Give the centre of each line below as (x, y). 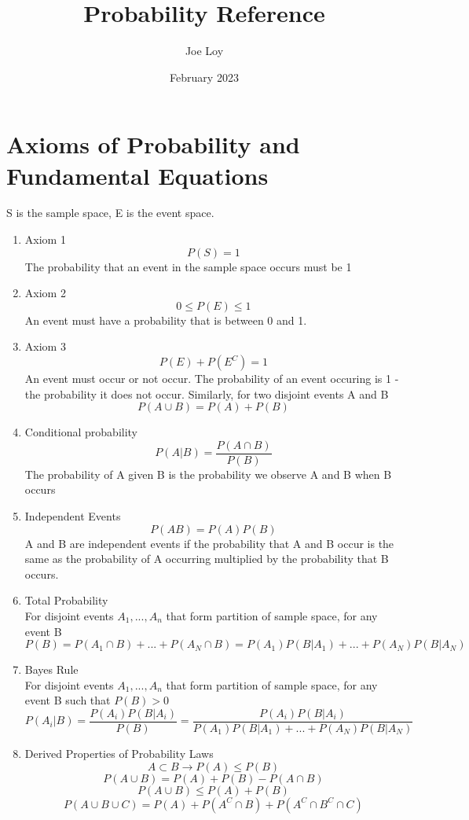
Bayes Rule (51, 669)
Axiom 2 (45, 293)
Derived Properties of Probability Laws (119, 754)
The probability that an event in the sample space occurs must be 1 (188, 266)
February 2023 (204, 77)
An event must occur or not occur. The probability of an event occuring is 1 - (212, 378)
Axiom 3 (45, 346)
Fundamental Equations (137, 175)
